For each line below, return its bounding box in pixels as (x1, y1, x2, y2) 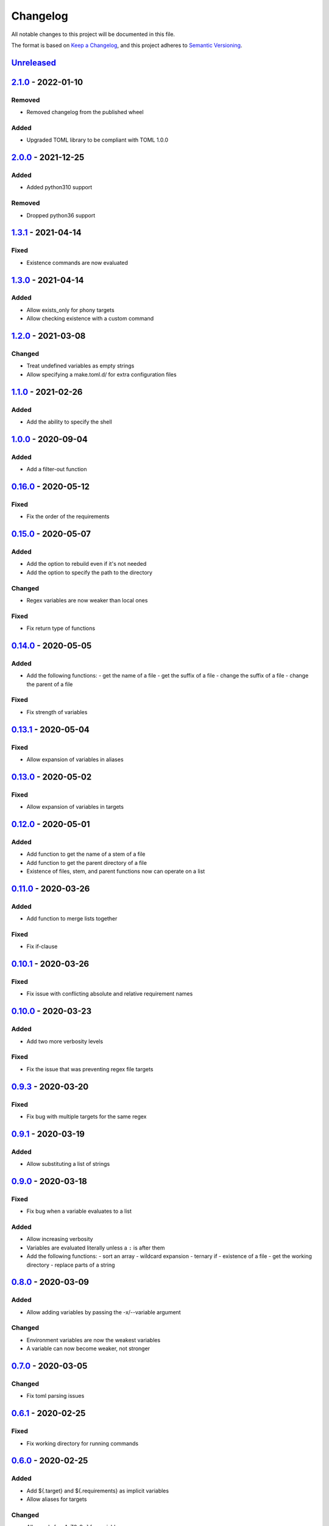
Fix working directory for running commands (26, 1439, 139, 1447)
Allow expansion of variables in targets (26, 803, 124, 811)
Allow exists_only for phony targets (26, 306, 115, 314)
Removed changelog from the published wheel (26, 109, 144, 116)
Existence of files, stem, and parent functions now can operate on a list (26, 867, 205, 875)
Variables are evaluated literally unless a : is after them (26, 1244, 165, 1251)
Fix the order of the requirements (26, 513, 110, 520)
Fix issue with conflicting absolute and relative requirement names (26, 990, 193, 997)
